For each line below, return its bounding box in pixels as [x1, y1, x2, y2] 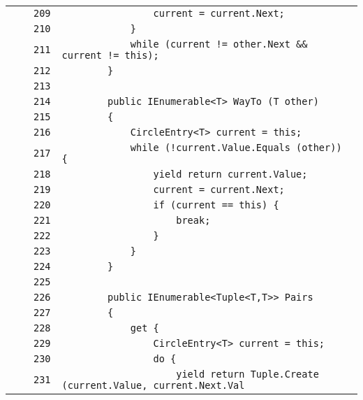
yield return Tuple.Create [176, 369, 319, 380]
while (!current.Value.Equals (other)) [130, 142, 342, 153]
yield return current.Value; [153, 169, 308, 180]
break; [176, 215, 211, 226]
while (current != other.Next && [130, 38, 308, 50]
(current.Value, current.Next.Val [61, 380, 245, 391]
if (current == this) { [153, 199, 279, 210]
